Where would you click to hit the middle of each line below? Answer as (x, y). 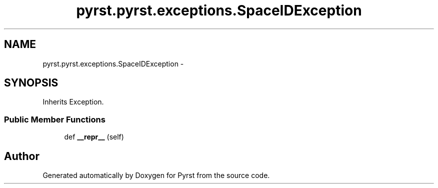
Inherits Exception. (73, 102)
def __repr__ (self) (94, 137)
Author (22, 156)
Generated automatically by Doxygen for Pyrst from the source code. (156, 175)
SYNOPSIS (31, 83)
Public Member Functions (55, 119)
